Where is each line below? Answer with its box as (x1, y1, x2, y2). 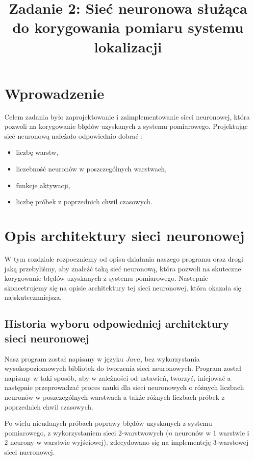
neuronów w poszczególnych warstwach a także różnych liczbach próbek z (4, 391, 225, 402)
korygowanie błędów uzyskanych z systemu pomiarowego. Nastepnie (4, 273, 208, 283)
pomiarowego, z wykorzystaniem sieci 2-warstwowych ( (4, 427, 169, 437)
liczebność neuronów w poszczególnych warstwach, (16, 164, 167, 174)
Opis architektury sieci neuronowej (4, 225, 245, 245)
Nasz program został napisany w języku (4, 353, 124, 363)
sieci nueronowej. (4, 446, 55, 457)
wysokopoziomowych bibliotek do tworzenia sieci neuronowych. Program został (4, 363, 242, 373)
